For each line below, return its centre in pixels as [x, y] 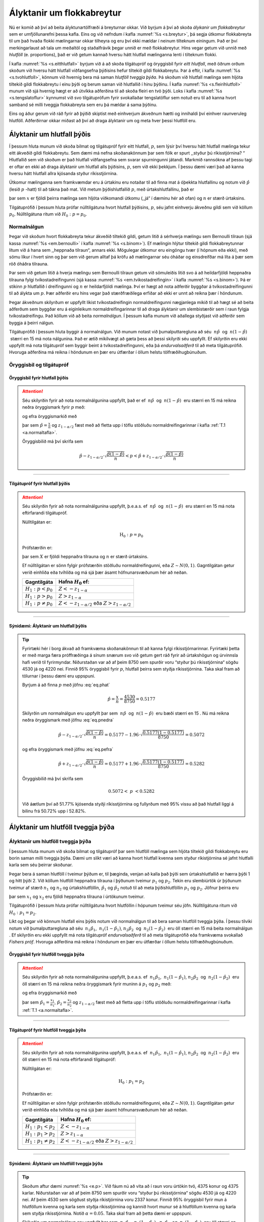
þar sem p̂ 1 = [36, 1003]
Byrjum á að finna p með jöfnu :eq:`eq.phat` [66, 685]
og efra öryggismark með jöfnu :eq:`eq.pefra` [68, 749]
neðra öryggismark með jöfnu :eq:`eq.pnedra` [68, 720]
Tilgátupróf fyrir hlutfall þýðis [40, 483]
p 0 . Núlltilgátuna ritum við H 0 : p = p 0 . [48, 215]
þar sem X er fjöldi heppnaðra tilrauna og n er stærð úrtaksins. [85, 556]
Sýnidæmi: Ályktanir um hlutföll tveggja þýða [56, 1163]
